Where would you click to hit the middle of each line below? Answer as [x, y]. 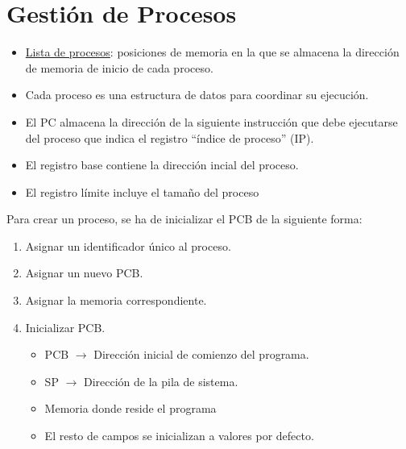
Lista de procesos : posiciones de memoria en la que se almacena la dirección [212, 52]
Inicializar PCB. [65, 327]
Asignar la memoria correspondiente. [116, 300]
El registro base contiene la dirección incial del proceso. [162, 165]
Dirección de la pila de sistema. [161, 381]
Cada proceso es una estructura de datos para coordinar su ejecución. [197, 95]
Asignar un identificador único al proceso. [128, 245]
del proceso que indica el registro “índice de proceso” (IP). [170, 137]
